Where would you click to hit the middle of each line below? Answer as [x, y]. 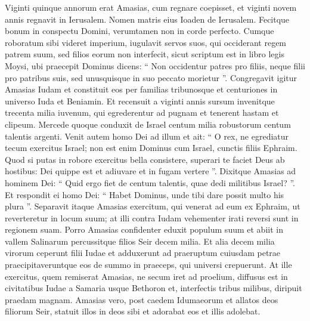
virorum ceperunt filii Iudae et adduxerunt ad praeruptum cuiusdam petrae [143, 253]
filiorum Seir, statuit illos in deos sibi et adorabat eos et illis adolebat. [133, 311]
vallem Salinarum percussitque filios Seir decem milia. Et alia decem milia [140, 241]
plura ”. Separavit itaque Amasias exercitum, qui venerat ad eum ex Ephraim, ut [153, 206]
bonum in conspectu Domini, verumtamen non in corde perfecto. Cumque [139, 31]
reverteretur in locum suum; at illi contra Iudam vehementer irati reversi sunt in [152, 217]
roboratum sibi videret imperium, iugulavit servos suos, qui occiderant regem [146, 42]
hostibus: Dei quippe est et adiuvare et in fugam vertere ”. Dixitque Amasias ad [151, 171]
